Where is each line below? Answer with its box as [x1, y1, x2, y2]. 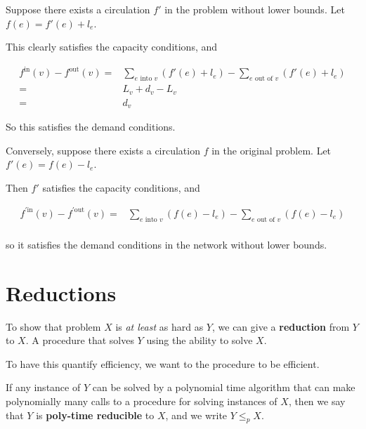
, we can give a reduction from [212, 319, 350, 334]
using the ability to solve [146, 333, 253, 348]
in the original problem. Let [211, 143, 332, 157]
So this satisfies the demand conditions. [6, 119, 176, 134]
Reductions [6, 278, 117, 307]
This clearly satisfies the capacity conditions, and [6, 39, 218, 54]
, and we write [165, 407, 228, 422]
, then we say [288, 393, 346, 408]
